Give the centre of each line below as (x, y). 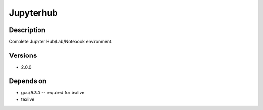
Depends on (28, 81)
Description (27, 30)
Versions (23, 55)
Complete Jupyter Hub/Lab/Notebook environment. (61, 42)
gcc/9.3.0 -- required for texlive (53, 92)
